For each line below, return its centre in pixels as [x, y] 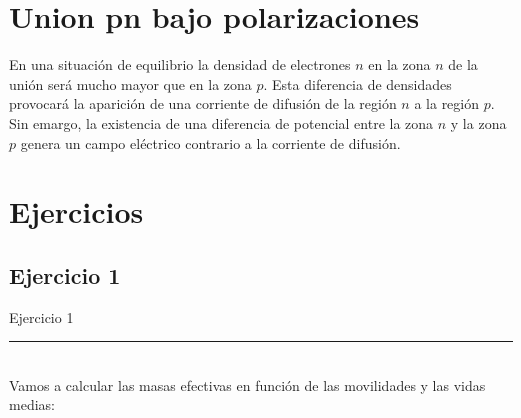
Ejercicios [76, 211]
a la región [447, 103]
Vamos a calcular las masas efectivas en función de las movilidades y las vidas [247, 384]
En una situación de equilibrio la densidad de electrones [180, 64]
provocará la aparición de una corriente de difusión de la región [203, 103]
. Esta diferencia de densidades [357, 83]
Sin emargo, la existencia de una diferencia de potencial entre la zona [221, 122]
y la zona [478, 122]
